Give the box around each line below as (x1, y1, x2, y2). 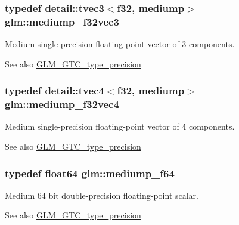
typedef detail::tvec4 (5, 83, 104, 98)
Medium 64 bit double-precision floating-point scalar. (5, 189, 198, 201)
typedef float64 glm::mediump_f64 (5, 165, 175, 180)
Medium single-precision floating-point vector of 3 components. (5, 38, 235, 50)
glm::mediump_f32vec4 (5, 97, 119, 112)
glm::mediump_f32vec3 (5, 14, 119, 29)
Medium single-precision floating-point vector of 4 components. (5, 120, 235, 132)
